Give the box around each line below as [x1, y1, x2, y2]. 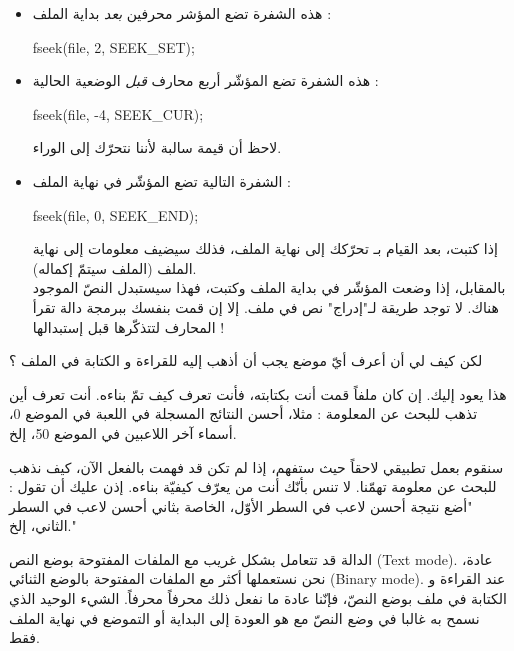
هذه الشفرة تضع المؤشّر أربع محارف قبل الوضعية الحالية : [32, 70, 379, 91]
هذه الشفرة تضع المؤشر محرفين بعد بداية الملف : [32, 3, 332, 23]
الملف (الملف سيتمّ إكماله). [32, 257, 197, 278]
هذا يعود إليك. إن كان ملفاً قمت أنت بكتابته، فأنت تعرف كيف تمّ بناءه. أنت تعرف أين [9, 383, 507, 404]
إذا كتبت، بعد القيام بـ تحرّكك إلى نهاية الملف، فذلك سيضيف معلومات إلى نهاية [32, 238, 498, 259]
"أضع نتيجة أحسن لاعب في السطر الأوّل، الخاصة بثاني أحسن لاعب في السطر [9, 495, 473, 516]
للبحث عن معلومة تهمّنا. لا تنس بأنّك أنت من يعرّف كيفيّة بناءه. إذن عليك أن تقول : [9, 476, 497, 497]
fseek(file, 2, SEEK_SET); [32, 36, 195, 57]
